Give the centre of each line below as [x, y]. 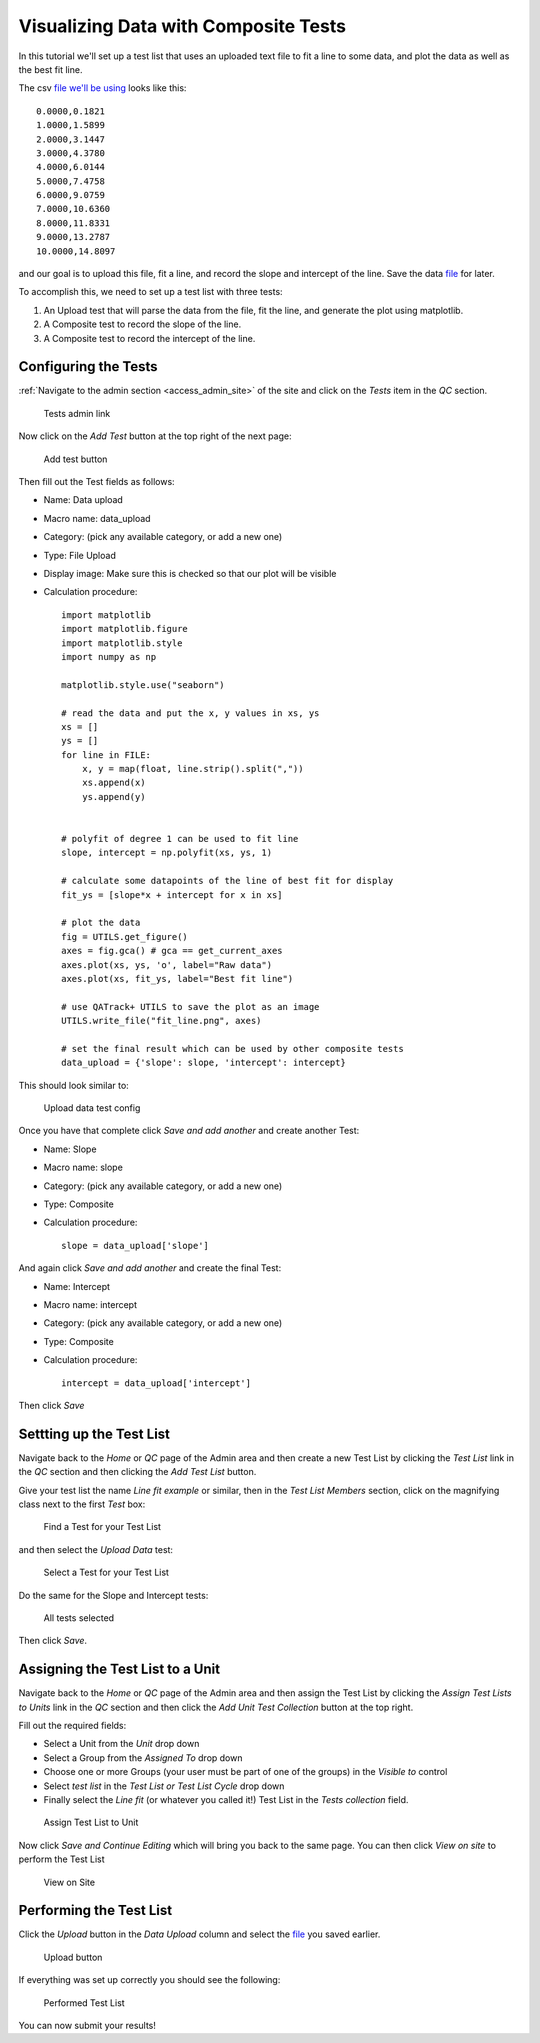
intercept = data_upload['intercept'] [156, 1383]
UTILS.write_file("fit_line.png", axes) [161, 1021]
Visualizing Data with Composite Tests [182, 26]
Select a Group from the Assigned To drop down [143, 1757]
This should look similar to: [73, 1085]
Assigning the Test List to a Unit [119, 1669]
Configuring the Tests [88, 366]
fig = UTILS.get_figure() [125, 936]
